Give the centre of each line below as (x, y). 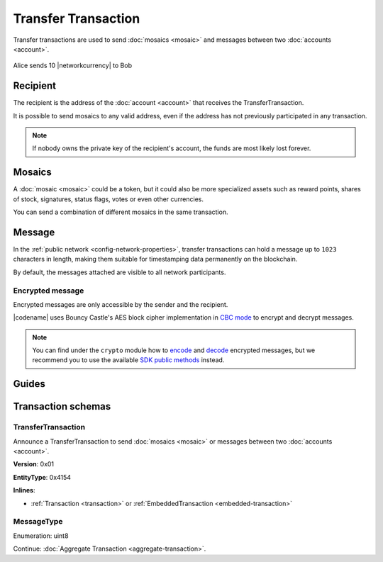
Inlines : (24, 490)
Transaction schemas (62, 406)
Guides (29, 384)
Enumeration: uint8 (41, 536)
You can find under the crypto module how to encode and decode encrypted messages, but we (174, 350)
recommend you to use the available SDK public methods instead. (128, 360)
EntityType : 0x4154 (42, 477)
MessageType (38, 522)
